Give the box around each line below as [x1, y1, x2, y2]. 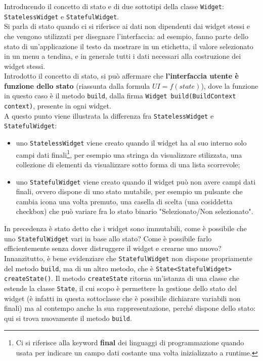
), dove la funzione [201, 80, 258, 91]
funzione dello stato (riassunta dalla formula [4, 80, 150, 91]
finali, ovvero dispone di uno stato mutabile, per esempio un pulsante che [16, 186, 243, 197]
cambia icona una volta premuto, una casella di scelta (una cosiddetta [16, 196, 233, 206]
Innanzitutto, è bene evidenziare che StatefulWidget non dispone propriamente [4, 252, 252, 263]
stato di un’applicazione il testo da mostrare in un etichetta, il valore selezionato [4, 41, 253, 51]
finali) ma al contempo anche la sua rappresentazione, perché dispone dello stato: [4, 303, 256, 313]
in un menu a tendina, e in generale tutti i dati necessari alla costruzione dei [4, 51, 241, 61]
